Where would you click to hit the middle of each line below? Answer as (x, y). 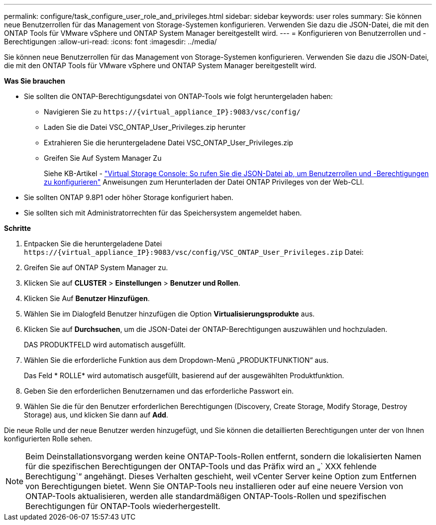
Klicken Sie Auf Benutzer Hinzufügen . (87, 298)
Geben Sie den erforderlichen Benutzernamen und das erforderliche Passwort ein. (159, 391)
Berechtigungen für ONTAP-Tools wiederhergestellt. (123, 506)
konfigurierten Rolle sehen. (48, 439)
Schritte (17, 228)
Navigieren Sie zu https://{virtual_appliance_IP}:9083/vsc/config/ (172, 112)
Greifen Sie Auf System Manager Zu (103, 158)
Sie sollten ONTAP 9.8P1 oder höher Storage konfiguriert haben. (129, 197)
